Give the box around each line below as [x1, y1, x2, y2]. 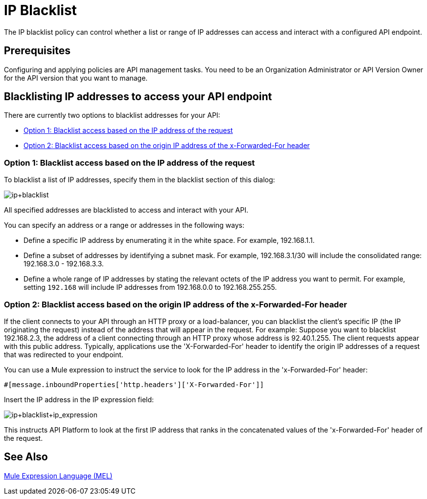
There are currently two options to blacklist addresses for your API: [4, 111, 220, 120]
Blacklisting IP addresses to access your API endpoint [4, 90, 272, 103]
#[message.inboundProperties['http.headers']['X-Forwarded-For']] [4, 380, 264, 389]
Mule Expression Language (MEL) [4, 471, 113, 480]
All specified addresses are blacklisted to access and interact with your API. [4, 206, 248, 215]
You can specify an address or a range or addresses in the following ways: [4, 221, 244, 230]
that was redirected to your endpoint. [4, 350, 123, 359]
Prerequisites [4, 44, 71, 57]
